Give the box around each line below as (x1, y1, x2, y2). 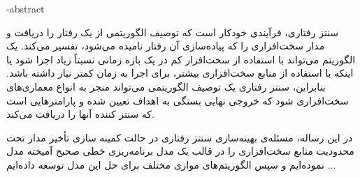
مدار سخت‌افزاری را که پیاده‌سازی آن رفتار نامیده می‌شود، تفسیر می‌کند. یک (6, 38, 325, 53)
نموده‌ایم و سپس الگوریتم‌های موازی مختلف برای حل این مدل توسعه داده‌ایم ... (6, 157, 336, 171)
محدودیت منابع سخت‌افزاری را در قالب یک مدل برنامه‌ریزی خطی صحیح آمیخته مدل (6, 144, 354, 158)
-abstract (6, 1, 45, 15)
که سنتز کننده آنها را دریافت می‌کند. (6, 107, 154, 121)
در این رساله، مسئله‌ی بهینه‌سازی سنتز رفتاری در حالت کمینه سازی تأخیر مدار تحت (6, 130, 353, 144)
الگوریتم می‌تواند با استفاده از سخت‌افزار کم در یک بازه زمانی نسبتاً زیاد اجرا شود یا (6, 52, 356, 66)
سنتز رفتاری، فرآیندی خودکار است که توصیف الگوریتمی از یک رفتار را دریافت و (6, 24, 339, 39)
